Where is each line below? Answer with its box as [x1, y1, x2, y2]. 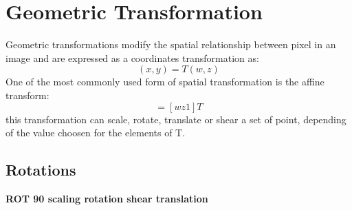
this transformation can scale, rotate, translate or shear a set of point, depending [5, 112, 346, 126]
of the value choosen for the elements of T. [5, 125, 186, 140]
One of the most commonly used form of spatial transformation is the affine [5, 74, 324, 89]
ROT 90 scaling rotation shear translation [5, 191, 208, 205]
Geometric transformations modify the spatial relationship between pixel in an [5, 37, 336, 52]
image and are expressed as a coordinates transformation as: [5, 50, 259, 65]
